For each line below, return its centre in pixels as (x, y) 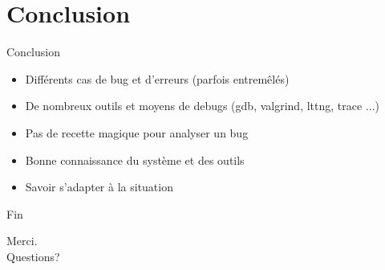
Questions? (33, 256)
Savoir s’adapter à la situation (99, 187)
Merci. (22, 241)
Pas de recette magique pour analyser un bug (137, 132)
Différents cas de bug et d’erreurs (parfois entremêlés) (157, 78)
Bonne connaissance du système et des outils (135, 160)
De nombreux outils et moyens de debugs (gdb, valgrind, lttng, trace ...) (202, 106)
